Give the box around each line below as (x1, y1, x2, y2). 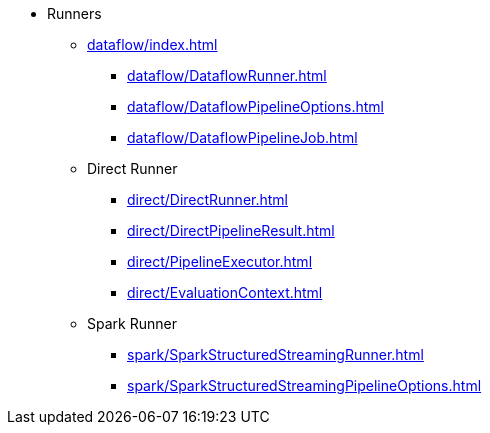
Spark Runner (87, 315, 177, 332)
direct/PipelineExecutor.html (127, 253, 313, 270)
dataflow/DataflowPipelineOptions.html (127, 98, 384, 115)
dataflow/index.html (87, 36, 218, 53)
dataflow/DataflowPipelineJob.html (127, 129, 358, 146)
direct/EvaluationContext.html (127, 284, 323, 301)
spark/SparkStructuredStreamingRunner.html (127, 346, 424, 363)
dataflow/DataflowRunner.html (127, 67, 327, 84)
